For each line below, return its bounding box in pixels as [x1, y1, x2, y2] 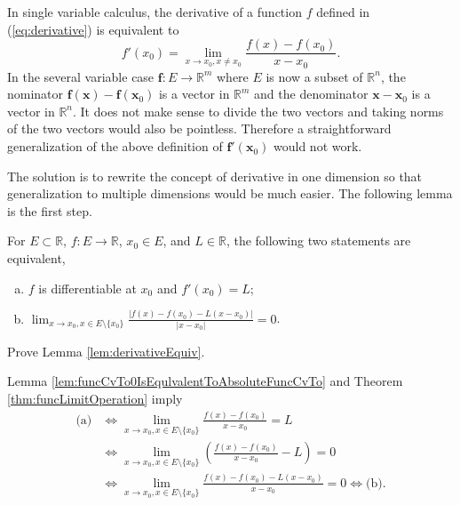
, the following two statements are [226, 231, 411, 250]
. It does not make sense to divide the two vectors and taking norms [73, 101, 444, 120]
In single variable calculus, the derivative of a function [7, 3, 302, 20]
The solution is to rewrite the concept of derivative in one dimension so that [7, 166, 423, 185]
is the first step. [7, 201, 92, 220]
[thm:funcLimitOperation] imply [7, 389, 183, 408]
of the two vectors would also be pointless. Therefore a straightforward [7, 119, 392, 138]
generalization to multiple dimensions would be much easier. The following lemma [7, 184, 453, 203]
